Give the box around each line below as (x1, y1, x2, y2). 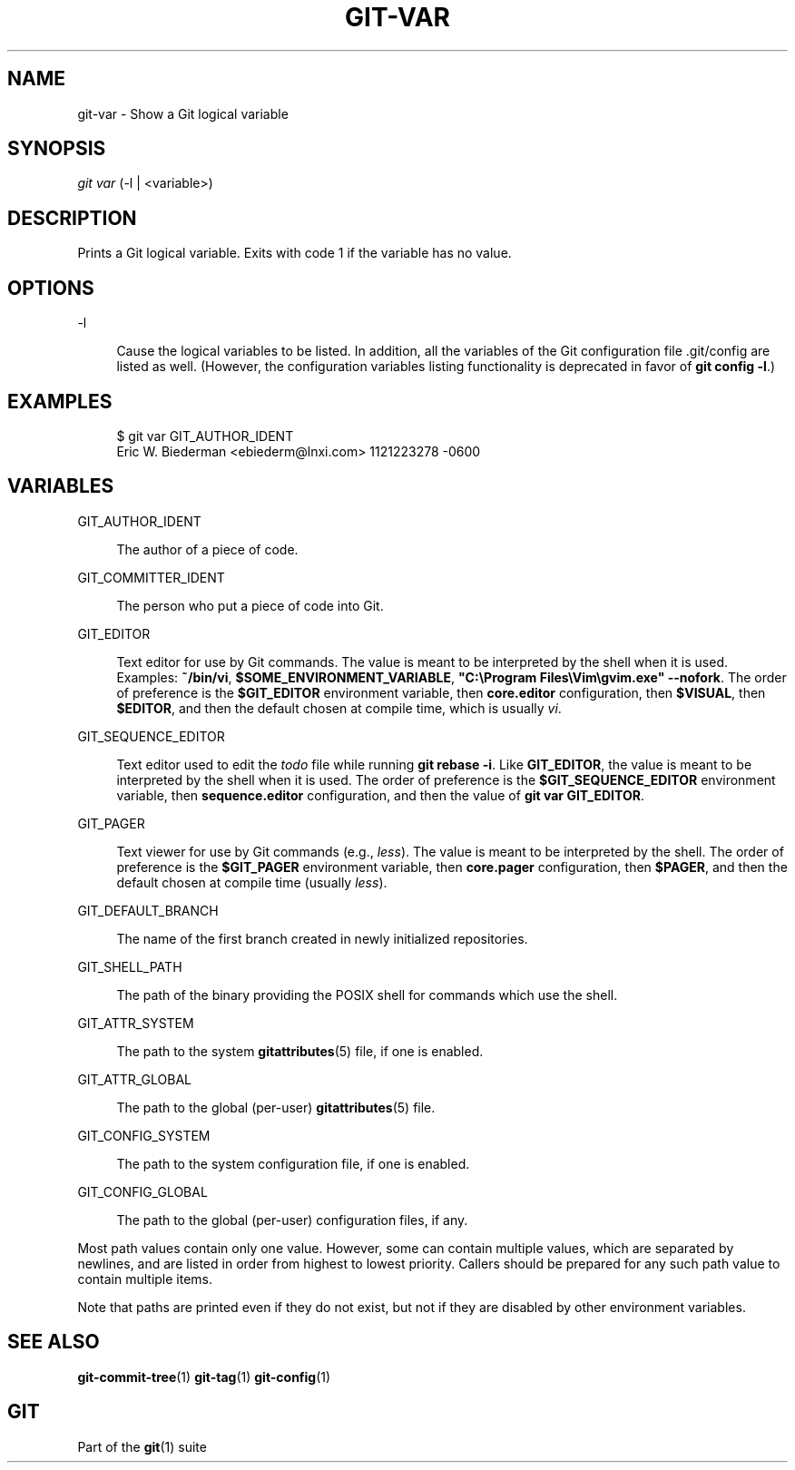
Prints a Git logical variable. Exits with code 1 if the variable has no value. (77, 245, 512, 261)
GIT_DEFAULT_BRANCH (77, 902, 219, 918)
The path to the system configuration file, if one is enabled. (116, 1155, 470, 1171)
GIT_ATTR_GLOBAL (77, 1071, 192, 1087)
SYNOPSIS (7, 137, 106, 161)
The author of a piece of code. (116, 541, 299, 557)
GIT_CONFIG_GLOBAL (77, 1183, 208, 1200)
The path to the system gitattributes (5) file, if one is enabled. (116, 1043, 484, 1059)
